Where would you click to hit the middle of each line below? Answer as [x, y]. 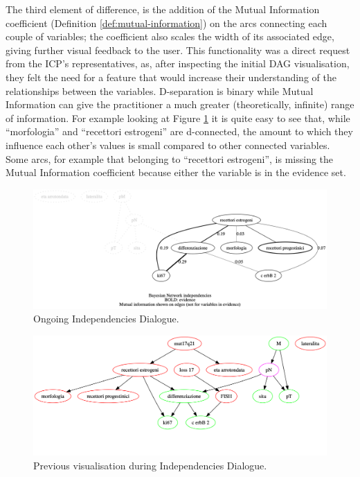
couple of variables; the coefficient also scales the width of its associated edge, [170, 36]
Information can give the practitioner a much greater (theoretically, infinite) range [180, 104]
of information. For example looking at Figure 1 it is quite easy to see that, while [178, 118]
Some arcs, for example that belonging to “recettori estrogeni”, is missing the [170, 158]
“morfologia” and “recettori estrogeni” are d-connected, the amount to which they [179, 131]
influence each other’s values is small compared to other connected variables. [168, 145]
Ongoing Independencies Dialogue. [106, 319]
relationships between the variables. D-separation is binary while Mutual [160, 90]
